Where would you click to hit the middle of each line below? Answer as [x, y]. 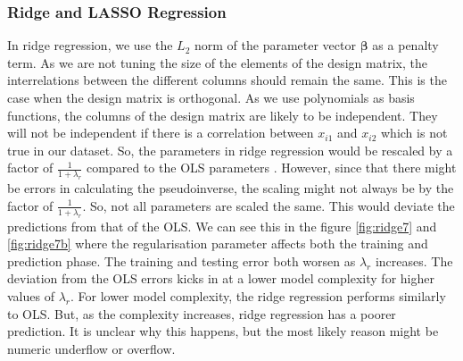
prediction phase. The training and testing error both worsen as [182, 260]
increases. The [414, 260]
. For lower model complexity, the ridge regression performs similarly [258, 295]
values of [31, 295]
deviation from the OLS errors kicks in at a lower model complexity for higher [221, 278]
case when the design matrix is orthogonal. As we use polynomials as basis [211, 97]
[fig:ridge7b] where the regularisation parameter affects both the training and [218, 243]
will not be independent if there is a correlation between [161, 133]
